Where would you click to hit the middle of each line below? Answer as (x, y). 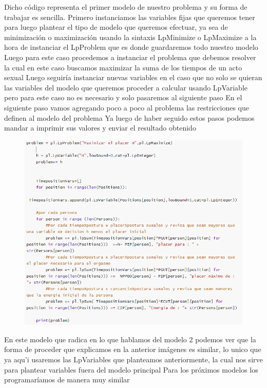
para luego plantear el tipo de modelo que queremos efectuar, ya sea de (116, 27)
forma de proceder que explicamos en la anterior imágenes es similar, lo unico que (133, 349)
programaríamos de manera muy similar (67, 380)
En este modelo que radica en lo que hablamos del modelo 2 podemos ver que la (130, 339)
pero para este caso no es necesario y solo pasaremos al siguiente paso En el (123, 97)
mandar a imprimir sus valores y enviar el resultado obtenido (100, 128)
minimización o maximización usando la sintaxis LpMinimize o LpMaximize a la (130, 37)
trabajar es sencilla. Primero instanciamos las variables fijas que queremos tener (130, 17)
